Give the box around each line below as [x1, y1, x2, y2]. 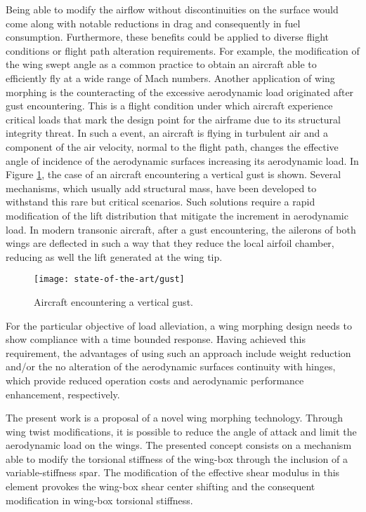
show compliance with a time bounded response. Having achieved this [6, 332, 306, 346]
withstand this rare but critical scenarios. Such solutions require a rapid [6, 194, 315, 209]
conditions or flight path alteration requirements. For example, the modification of [6, 43, 360, 58]
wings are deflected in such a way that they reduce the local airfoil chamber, [6, 236, 334, 250]
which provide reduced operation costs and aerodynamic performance [6, 372, 304, 387]
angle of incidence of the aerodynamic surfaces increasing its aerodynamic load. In [6, 153, 359, 168]
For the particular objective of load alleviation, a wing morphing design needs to [6, 318, 352, 332]
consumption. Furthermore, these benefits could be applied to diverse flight [6, 29, 329, 44]
